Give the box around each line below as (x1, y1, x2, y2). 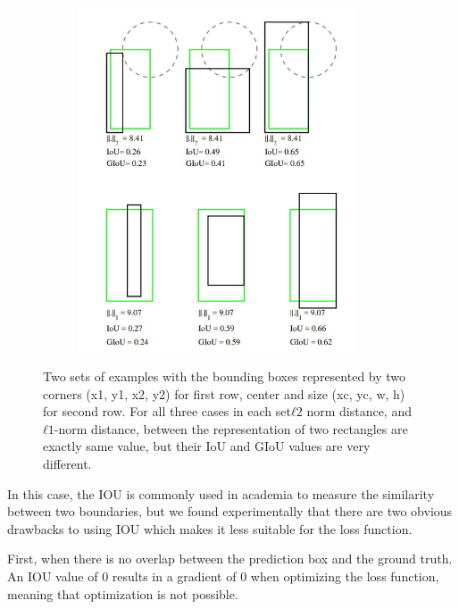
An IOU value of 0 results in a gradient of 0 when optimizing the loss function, (7, 566, 439, 585)
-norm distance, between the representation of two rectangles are (54, 419, 408, 438)
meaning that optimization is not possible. (7, 584, 238, 603)
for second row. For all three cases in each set (43, 402, 291, 421)
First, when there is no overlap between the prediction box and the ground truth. (7, 549, 453, 568)
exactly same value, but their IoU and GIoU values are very (43, 437, 371, 455)
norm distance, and (306, 402, 412, 421)
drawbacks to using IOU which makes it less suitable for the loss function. (7, 519, 413, 538)
